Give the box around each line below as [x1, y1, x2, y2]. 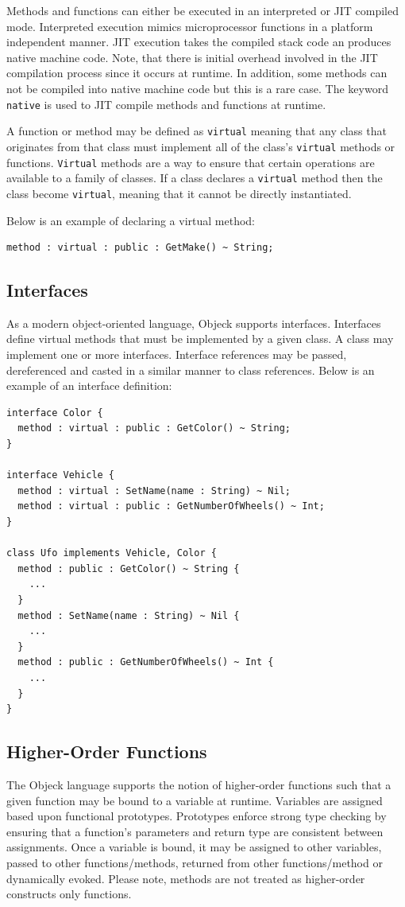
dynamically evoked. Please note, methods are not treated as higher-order [6, 870, 365, 886]
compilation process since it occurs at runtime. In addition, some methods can [6, 64, 388, 81]
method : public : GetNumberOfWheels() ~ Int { [17, 656, 274, 668]
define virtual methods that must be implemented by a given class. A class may [6, 330, 394, 347]
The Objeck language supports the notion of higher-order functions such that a [6, 776, 391, 792]
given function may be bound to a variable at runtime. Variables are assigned [6, 792, 383, 808]
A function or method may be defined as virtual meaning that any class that [6, 123, 387, 139]
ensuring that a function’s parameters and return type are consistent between [6, 823, 384, 839]
